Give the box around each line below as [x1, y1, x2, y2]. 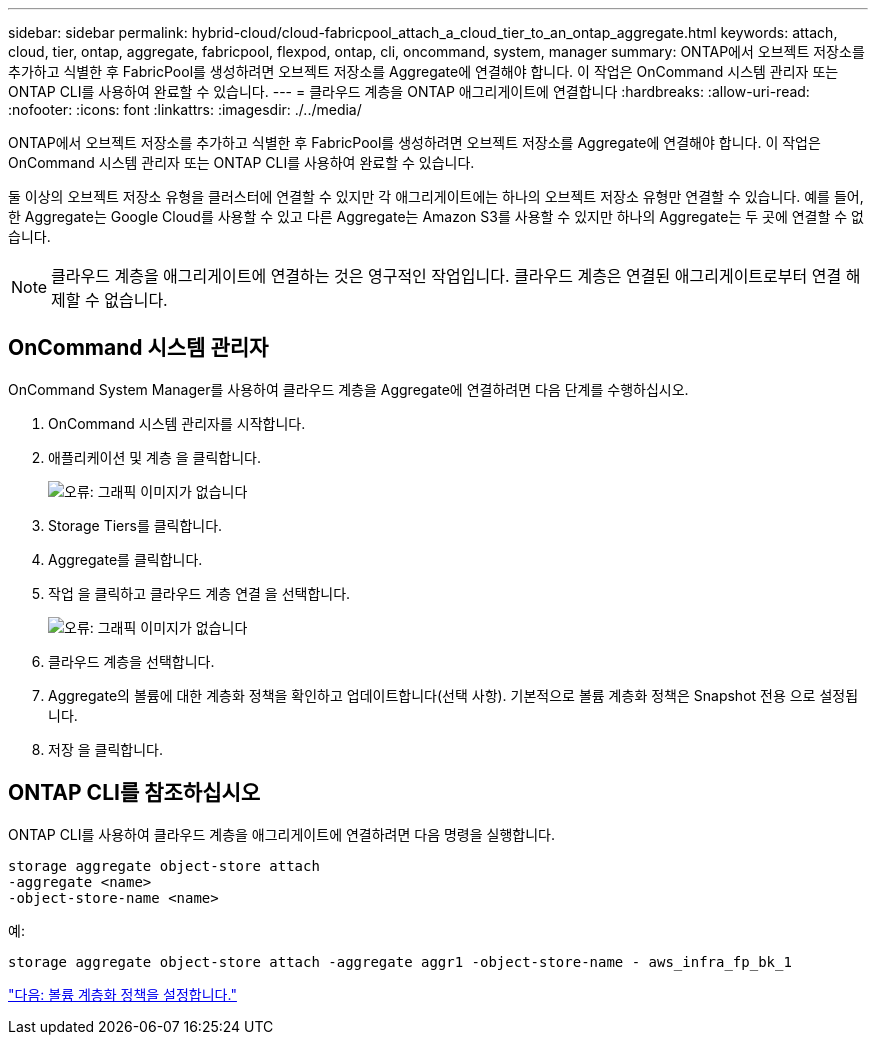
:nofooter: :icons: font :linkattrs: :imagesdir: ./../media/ [8, 101, 362, 118]
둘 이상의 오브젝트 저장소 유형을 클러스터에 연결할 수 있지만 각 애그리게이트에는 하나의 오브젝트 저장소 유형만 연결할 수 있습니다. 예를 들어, [8, 188, 864, 205]
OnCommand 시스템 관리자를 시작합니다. [48, 414, 306, 432]
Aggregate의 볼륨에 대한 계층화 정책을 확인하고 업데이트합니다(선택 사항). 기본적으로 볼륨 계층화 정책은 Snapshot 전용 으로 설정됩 [48, 686, 859, 704]
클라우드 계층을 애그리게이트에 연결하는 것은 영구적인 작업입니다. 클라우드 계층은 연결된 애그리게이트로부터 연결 [51, 266, 842, 286]
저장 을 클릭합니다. [48, 740, 163, 758]
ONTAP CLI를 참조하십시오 [8, 780, 261, 806]
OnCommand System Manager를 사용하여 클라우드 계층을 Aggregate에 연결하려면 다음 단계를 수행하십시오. [8, 380, 689, 398]
